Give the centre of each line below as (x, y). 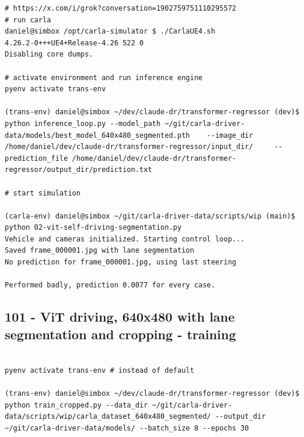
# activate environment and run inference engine (104, 77)
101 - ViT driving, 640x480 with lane (120, 317)
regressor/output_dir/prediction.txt (78, 170)
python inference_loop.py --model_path (83, 123)
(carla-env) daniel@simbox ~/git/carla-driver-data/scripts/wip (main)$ (150, 216)
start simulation (47, 193)
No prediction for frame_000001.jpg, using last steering (121, 262)
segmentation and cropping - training (121, 334)
